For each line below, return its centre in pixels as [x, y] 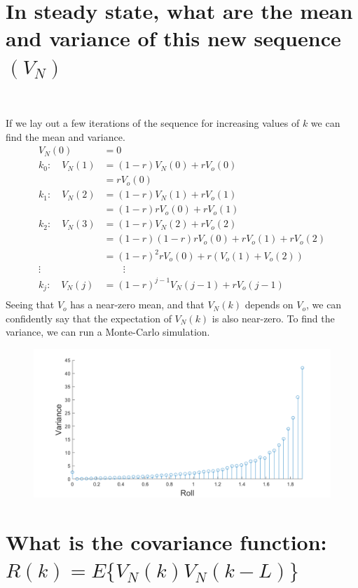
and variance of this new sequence [173, 38]
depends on [269, 305]
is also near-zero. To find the [273, 318]
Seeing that [30, 305]
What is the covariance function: [166, 541]
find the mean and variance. [66, 136]
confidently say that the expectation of [89, 318]
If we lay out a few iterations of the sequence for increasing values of [153, 123]
